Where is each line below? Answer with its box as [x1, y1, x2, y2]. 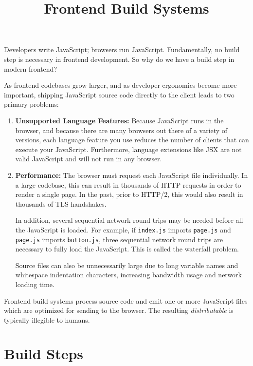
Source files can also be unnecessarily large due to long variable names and [15, 260, 238, 270]
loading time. [15, 279, 54, 289]
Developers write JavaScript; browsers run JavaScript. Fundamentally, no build [4, 44, 240, 55]
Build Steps [4, 343, 84, 363]
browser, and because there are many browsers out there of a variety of [15, 125, 228, 135]
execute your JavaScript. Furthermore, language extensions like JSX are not [15, 144, 242, 154]
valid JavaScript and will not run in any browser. [15, 154, 162, 164]
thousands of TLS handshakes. [15, 198, 107, 209]
